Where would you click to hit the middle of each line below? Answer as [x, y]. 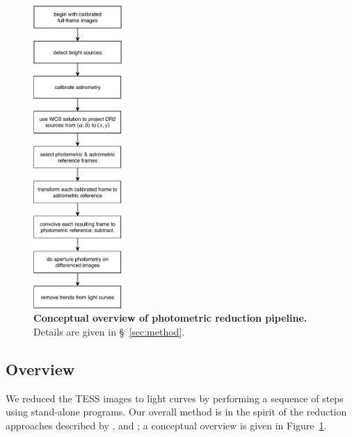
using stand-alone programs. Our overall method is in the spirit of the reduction [176, 412]
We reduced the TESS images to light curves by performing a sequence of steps [175, 398]
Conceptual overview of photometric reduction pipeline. [170, 318]
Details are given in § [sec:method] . [109, 331]
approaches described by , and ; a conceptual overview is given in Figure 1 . [166, 425]
